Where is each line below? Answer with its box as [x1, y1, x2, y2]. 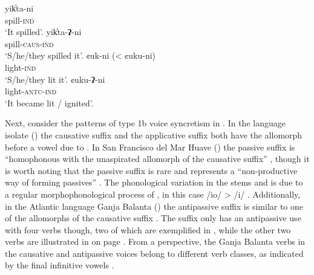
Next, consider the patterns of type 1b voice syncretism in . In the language [5, 117, 286, 129]
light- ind [5, 60, 36, 73]
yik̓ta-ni [5, 2, 34, 14]
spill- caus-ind [5, 37, 54, 50]
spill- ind [5, 13, 34, 26]
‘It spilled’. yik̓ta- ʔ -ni [5, 25, 82, 38]
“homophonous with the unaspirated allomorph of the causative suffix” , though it [5, 152, 310, 165]
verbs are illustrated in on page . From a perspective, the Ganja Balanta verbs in [5, 235, 306, 248]
